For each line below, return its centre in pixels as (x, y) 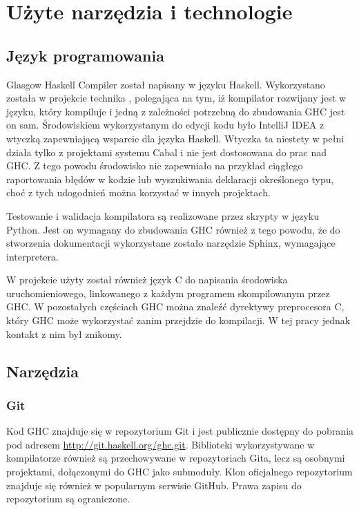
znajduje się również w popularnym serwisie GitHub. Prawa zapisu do (154, 485)
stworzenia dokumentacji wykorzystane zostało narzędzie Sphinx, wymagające (171, 243)
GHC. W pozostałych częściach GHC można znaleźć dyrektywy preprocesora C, (175, 306)
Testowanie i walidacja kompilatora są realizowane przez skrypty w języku (163, 215)
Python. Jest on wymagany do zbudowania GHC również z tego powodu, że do (173, 229)
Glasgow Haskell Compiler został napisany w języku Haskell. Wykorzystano (166, 84)
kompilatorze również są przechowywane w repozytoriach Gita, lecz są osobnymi (176, 458)
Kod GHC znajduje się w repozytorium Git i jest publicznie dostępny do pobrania (180, 431)
